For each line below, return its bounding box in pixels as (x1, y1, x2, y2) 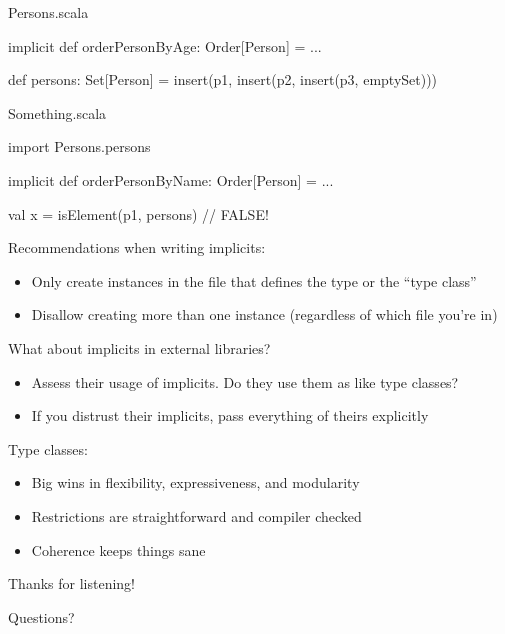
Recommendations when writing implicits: (8, 237, 266, 258)
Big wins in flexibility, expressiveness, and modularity (31, 472, 360, 493)
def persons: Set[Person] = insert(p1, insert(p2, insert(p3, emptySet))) (8, 69, 438, 90)
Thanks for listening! (8, 573, 135, 594)
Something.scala (8, 102, 107, 123)
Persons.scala (8, 2, 89, 22)
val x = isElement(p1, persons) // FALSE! (8, 203, 269, 224)
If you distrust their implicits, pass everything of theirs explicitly (31, 405, 429, 426)
